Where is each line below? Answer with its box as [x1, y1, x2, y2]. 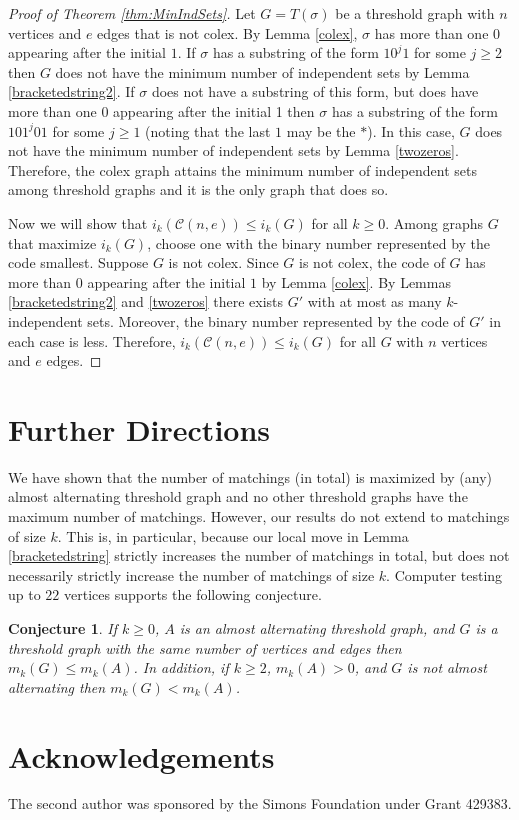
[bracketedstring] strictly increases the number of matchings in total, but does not [8, 545, 510, 566]
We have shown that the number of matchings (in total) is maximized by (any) [8, 466, 493, 487]
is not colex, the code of [299, 252, 445, 273]
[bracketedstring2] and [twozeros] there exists [8, 291, 284, 312]
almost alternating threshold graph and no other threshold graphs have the [8, 486, 468, 507]
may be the [286, 120, 356, 141]
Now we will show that [8, 212, 148, 233]
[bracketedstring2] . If [8, 81, 135, 102]
